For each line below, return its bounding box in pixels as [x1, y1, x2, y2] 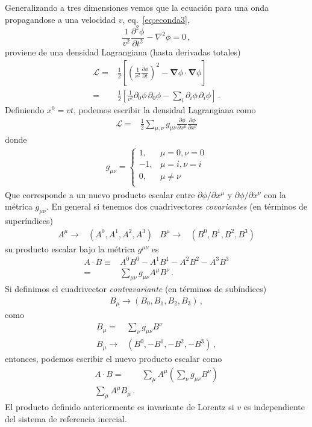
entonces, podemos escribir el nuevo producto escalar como [5, 352, 222, 365]
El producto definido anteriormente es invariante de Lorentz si [5, 401, 234, 413]
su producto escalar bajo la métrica [5, 242, 136, 255]
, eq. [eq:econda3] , [122, 13, 190, 25]
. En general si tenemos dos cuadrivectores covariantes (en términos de [46, 200, 308, 213]
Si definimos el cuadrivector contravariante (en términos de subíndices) [5, 282, 267, 295]
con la [264, 188, 286, 201]
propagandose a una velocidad [5, 13, 116, 25]
